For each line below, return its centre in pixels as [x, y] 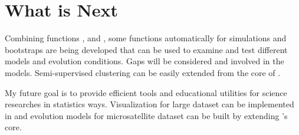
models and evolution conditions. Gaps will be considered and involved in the [144, 61]
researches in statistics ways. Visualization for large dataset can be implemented [149, 104]
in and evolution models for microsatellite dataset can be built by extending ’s [146, 115]
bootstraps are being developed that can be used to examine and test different [146, 49]
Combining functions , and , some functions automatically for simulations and [146, 38]
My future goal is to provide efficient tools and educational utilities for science [146, 92]
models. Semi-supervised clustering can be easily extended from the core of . [143, 72]
